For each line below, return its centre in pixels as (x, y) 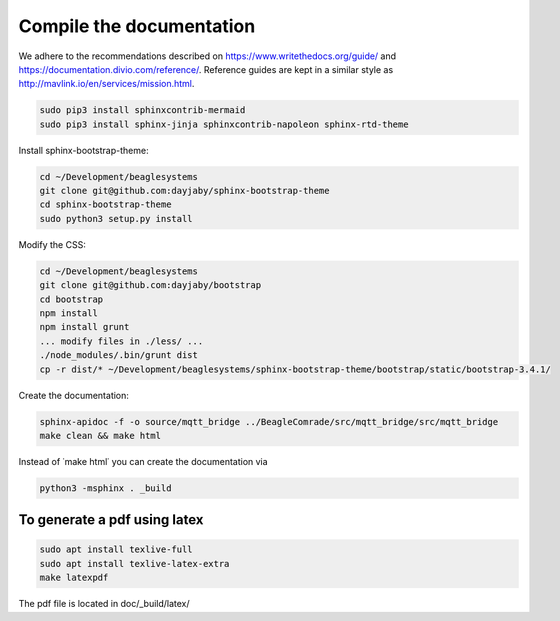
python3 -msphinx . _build (105, 488)
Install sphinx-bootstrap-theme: (83, 150)
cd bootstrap (71, 299)
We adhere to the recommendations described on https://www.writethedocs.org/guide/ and (207, 56)
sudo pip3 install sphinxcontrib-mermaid (142, 110)
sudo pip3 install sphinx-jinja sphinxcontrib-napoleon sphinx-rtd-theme (224, 124)
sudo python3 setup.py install (116, 218)
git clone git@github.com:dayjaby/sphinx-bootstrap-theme (184, 191)
